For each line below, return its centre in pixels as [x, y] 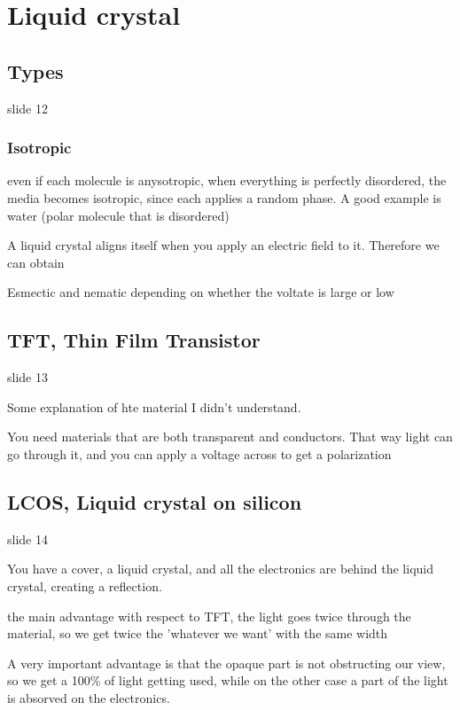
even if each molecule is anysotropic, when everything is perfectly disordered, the [227, 180]
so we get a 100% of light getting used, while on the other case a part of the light [228, 680]
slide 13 [27, 377]
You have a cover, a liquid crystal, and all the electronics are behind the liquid [220, 569]
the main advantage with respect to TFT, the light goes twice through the [209, 616]
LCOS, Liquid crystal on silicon [155, 501]
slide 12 [27, 108]
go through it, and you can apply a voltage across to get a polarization [199, 453]
